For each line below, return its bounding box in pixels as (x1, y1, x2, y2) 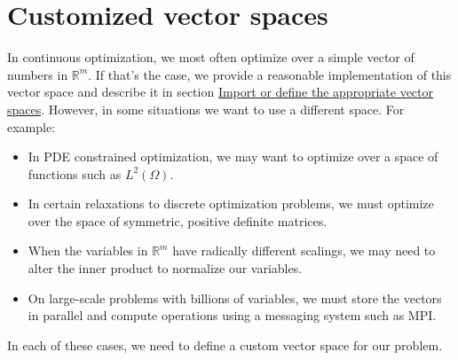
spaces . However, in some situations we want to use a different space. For (7, 99, 405, 118)
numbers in (7, 65, 68, 83)
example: (7, 117, 56, 136)
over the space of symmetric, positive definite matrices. (28, 211, 328, 230)
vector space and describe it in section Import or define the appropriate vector (7, 82, 433, 101)
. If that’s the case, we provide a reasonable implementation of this (88, 65, 452, 83)
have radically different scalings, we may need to (172, 241, 436, 260)
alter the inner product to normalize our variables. (28, 259, 303, 278)
